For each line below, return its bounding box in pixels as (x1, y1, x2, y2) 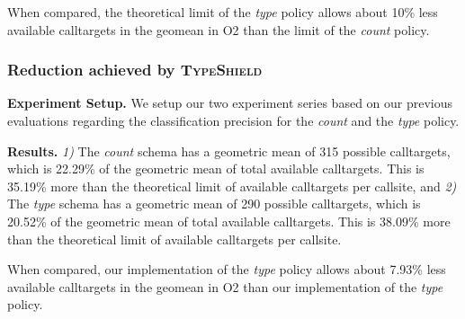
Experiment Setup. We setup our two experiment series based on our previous (7, 93, 453, 112)
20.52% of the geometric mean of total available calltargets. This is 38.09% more (7, 211, 451, 230)
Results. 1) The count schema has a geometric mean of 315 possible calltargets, (7, 141, 451, 160)
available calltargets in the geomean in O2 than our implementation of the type (7, 277, 443, 296)
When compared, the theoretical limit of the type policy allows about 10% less (7, 3, 438, 21)
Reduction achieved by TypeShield (7, 58, 263, 81)
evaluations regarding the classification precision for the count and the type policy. (7, 111, 460, 129)
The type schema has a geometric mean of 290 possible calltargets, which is (7, 194, 421, 213)
